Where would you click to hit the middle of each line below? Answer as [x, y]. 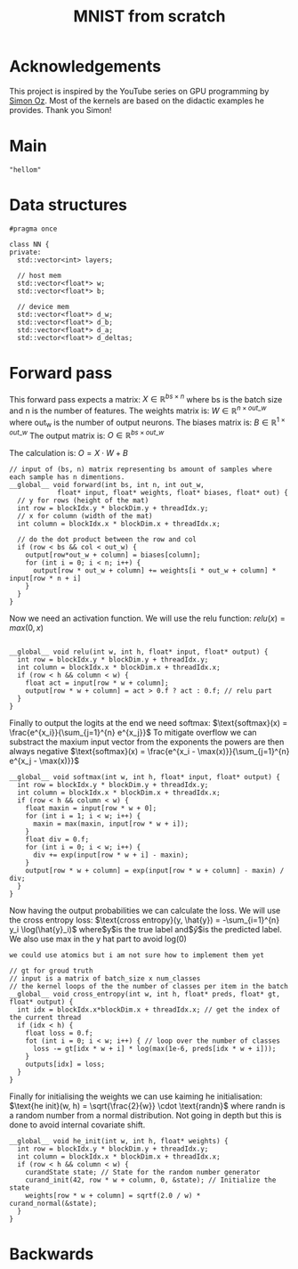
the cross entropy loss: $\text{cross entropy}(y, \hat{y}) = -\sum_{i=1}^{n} [145, 920]
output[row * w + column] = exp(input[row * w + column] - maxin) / [155, 871]
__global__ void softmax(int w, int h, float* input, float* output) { [145, 777]
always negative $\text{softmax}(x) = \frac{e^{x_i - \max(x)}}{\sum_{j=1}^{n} [149, 752]
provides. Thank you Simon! [60, 110]
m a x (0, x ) [27, 628]
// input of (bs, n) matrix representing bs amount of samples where [141, 469]
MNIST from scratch [149, 16]
